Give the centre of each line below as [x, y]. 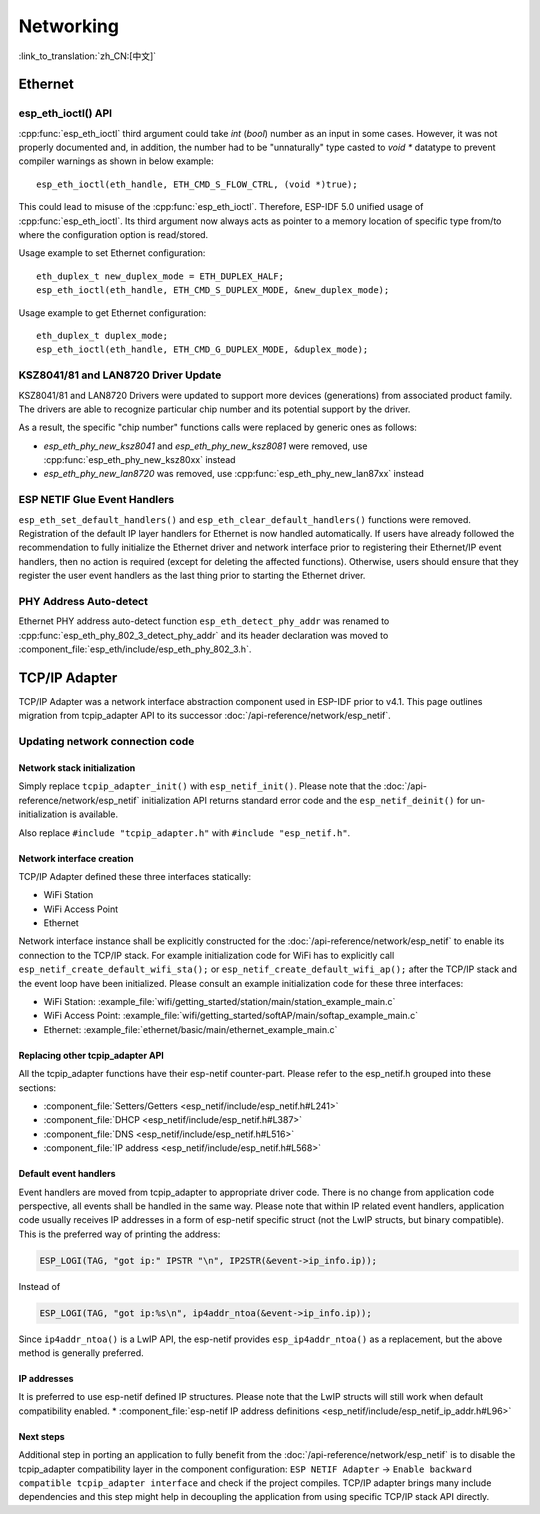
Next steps [41, 1436]
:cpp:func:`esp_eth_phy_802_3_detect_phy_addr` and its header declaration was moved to [203, 635]
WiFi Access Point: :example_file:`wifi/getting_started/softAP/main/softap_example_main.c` [231, 1016]
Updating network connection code [106, 742]
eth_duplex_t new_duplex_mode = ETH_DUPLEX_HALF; [160, 276]
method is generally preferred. [81, 1353]
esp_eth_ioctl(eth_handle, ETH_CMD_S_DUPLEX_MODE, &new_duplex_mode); [213, 290]
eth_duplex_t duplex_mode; [102, 335]
